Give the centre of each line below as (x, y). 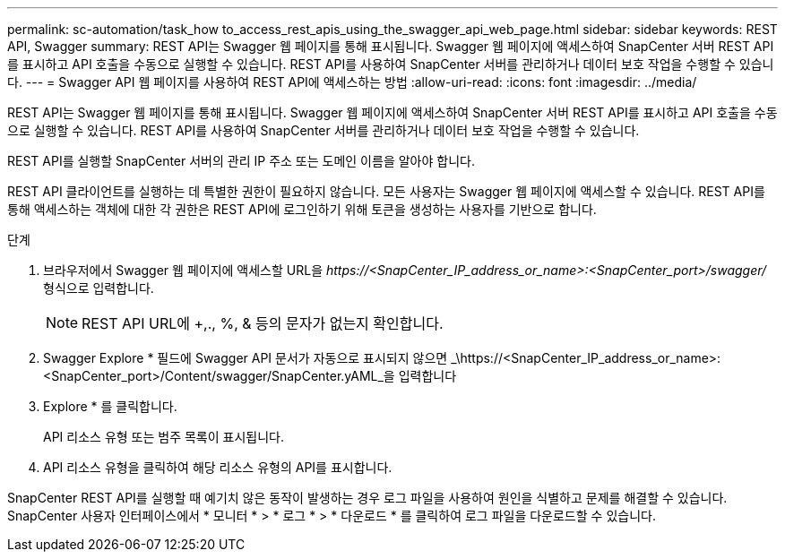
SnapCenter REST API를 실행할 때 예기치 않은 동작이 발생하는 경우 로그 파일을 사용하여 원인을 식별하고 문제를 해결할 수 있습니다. (367, 498)
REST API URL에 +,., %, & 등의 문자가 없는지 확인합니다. (263, 323)
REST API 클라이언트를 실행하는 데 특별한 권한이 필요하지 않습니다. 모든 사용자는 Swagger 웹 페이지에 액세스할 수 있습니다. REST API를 (386, 191)
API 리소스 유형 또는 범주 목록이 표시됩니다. (164, 437)
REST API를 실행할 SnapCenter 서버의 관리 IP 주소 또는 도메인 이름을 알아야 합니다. (241, 161)
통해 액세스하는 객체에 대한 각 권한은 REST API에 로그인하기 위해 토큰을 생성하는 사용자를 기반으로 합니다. (302, 209)
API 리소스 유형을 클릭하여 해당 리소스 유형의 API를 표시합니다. (218, 467)
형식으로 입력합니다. (99, 288)
